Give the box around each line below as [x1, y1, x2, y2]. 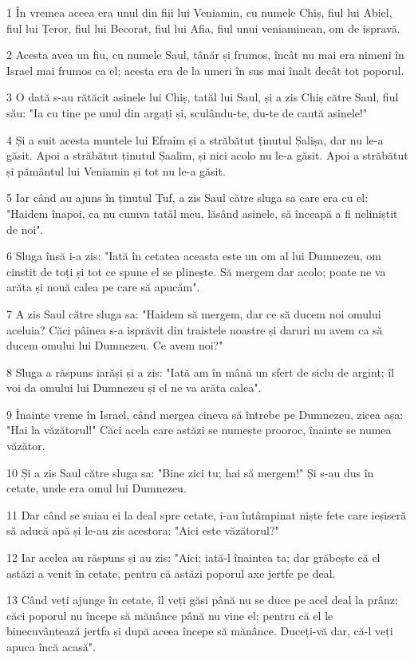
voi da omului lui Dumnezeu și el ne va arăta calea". [6, 379, 262, 396]
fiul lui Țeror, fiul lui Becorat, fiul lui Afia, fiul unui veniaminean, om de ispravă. [6, 19, 400, 36]
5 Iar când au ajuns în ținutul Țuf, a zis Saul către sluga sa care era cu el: [6, 189, 369, 206]
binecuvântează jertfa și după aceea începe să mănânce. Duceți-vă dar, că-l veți [6, 622, 393, 639]
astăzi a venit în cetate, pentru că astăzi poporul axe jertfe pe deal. [6, 564, 336, 581]
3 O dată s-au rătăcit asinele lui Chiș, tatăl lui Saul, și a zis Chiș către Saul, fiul [6, 89, 399, 105]
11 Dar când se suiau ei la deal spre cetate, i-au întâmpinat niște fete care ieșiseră [6, 506, 407, 523]
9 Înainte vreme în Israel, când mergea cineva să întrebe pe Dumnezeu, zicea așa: [6, 405, 404, 422]
